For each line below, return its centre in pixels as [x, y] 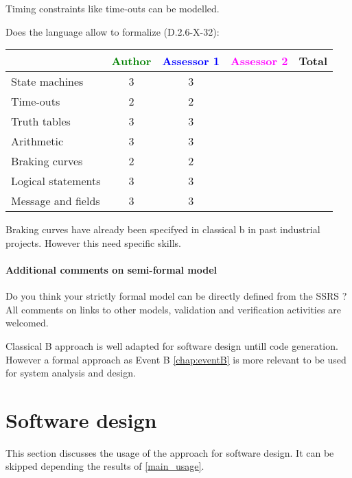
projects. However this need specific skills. [93, 242]
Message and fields [56, 201]
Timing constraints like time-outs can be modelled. [113, 8]
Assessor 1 [191, 61]
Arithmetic [37, 141]
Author [131, 61]
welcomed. [27, 323]
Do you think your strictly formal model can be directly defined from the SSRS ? [176, 296]
